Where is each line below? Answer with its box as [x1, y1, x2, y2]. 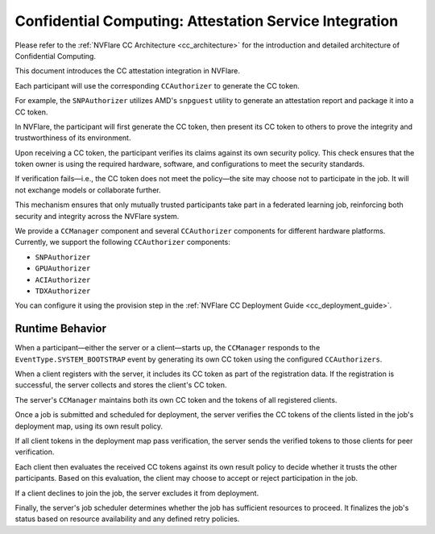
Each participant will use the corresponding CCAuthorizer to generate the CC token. [14, 81, 300, 90]
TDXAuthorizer [35, 286, 91, 296]
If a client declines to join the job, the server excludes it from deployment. [14, 488, 259, 498]
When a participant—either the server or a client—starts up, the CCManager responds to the [14, 343, 321, 353]
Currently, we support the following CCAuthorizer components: [14, 238, 231, 247]
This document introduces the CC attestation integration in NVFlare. [14, 66, 241, 76]
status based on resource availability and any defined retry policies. [14, 514, 240, 524]
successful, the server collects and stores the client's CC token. [14, 380, 227, 390]
